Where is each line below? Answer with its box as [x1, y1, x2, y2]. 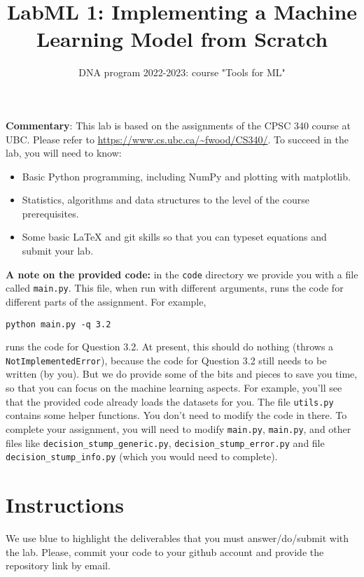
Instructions [6, 490, 124, 519]
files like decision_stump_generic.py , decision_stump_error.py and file [6, 435, 325, 450]
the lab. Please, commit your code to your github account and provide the [6, 544, 324, 559]
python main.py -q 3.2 [6, 319, 111, 329]
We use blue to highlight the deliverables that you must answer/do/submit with [6, 531, 349, 545]
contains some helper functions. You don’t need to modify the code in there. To [6, 408, 347, 422]
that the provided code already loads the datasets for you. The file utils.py [6, 394, 334, 408]
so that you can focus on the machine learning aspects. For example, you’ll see [6, 380, 342, 395]
